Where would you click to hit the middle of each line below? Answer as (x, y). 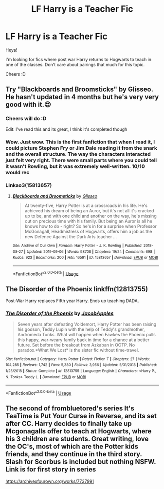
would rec (18, 172)
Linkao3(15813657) (29, 185)
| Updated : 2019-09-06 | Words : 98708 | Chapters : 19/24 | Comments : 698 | (90, 252)
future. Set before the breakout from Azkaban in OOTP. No (76, 345)
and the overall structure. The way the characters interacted (78, 154)
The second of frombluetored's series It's (70, 408)
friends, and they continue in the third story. (74, 454)
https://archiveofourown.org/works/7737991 (50, 481)
